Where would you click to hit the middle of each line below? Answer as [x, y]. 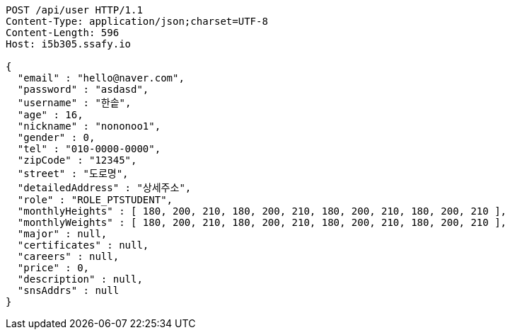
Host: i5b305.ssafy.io [69, 44]
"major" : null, [62, 234]
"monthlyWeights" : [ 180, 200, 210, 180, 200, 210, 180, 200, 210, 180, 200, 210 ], [262, 222]
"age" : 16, [50, 115]
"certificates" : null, [83, 245]
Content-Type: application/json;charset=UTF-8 [137, 21]
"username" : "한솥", [74, 103]
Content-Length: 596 [63, 33]
